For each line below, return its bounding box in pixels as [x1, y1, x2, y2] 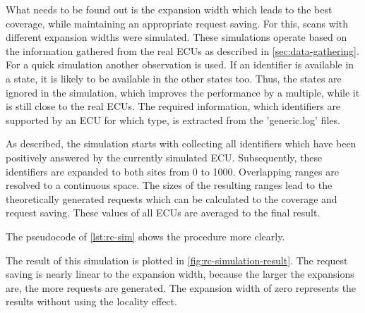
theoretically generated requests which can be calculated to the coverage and [6, 191, 337, 206]
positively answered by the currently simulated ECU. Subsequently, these [6, 149, 323, 164]
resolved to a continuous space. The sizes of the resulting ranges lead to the [6, 178, 333, 192]
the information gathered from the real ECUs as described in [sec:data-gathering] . [6, 43, 359, 58]
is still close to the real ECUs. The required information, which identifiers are [6, 99, 341, 113]
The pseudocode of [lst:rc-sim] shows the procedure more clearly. [6, 228, 285, 243]
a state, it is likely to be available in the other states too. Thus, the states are [6, 70, 342, 85]
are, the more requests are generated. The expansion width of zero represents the [6, 280, 357, 295]
